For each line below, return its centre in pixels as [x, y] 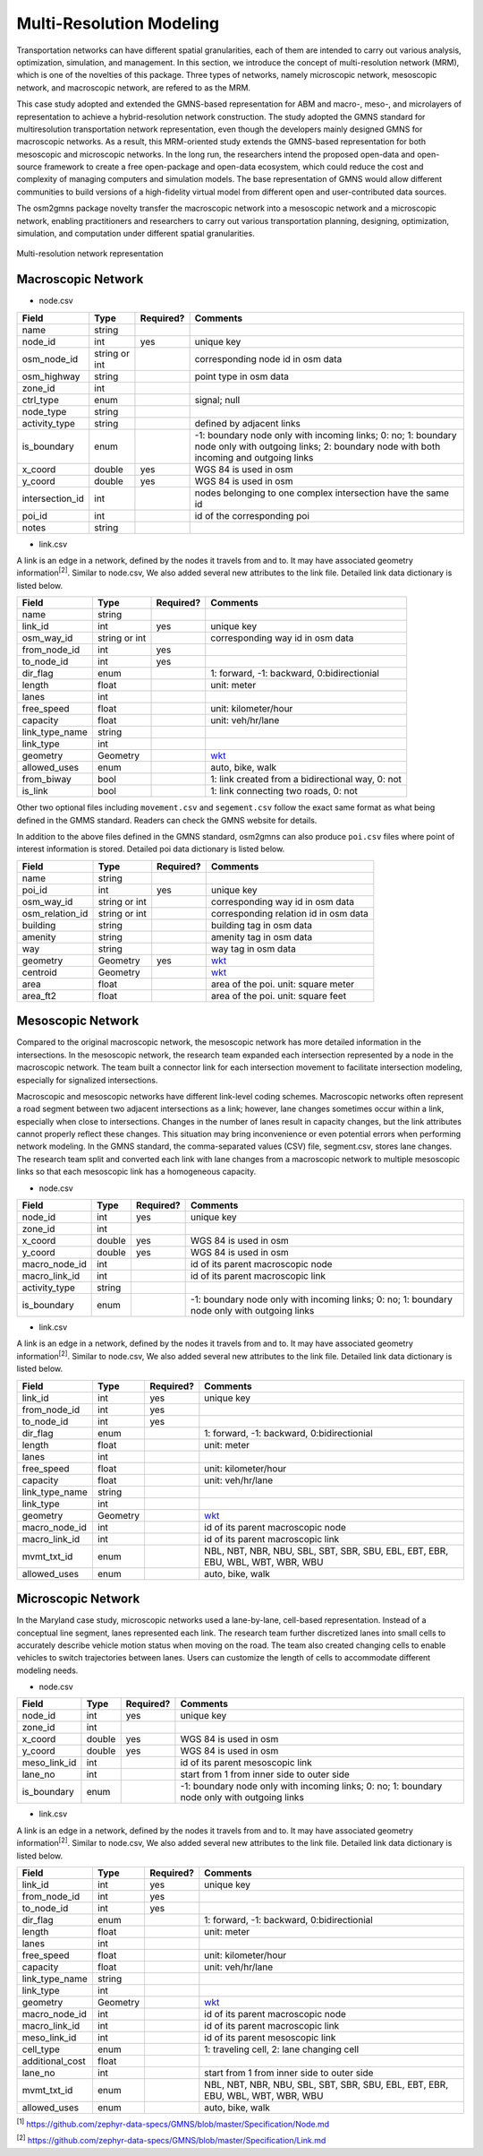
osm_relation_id [55, 913]
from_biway [47, 780]
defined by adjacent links [248, 423]
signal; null [217, 400]
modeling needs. [47, 1670]
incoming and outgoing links [254, 457]
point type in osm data [242, 376]
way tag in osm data [254, 948]
